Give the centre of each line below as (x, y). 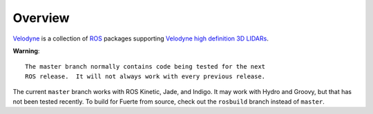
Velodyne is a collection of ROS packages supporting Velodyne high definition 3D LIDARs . (141, 38)
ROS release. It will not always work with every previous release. (145, 76)
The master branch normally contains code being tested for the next (145, 67)
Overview (41, 18)
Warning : (26, 51)
